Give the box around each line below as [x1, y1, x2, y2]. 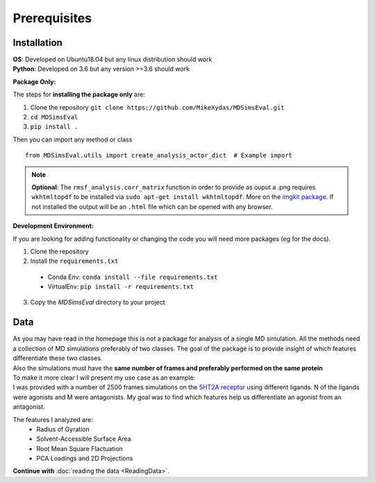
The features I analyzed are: [12, 415, 94, 423]
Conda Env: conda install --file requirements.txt [47, 273, 218, 281]
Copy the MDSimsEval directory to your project [30, 298, 166, 307]
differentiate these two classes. [12, 354, 103, 362]
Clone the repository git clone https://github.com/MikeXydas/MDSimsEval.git [30, 103, 285, 111]
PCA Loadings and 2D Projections [36, 455, 133, 463]
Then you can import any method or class [12, 135, 133, 144]
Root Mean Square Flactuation [36, 444, 123, 452]
